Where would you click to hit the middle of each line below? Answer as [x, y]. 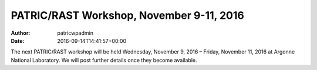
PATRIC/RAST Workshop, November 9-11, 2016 [128, 15]
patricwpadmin [75, 33]
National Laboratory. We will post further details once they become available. [104, 60]
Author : [21, 33]
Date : [18, 41]
